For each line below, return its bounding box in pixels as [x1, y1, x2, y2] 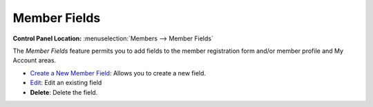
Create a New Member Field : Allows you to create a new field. [30, 69, 207, 77]
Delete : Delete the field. [30, 88, 98, 96]
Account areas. [12, 56, 57, 64]
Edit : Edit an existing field [30, 79, 102, 87]
